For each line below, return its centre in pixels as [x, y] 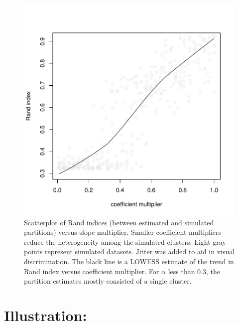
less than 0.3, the [194, 271]
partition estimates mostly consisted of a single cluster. [108, 281]
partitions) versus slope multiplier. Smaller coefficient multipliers [123, 232]
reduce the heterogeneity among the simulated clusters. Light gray [125, 242]
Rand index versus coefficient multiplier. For [92, 271]
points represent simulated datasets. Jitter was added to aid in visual [129, 251]
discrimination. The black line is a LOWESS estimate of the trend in [129, 261]
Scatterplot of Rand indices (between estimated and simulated [119, 222]
